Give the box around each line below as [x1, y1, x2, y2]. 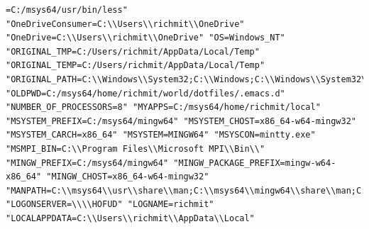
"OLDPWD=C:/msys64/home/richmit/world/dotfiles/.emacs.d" [6, 88, 285, 99]
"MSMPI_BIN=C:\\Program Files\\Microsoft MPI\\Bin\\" [6, 143, 265, 154]
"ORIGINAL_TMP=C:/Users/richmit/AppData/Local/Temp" [6, 46, 260, 57]
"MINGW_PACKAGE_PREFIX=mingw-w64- [173, 157, 336, 168]
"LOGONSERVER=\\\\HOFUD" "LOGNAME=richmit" [6, 199, 214, 210]
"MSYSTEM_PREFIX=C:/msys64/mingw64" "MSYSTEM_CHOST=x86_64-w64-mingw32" [6, 116, 356, 126]
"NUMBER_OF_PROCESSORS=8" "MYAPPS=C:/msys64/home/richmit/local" [6, 102, 321, 113]
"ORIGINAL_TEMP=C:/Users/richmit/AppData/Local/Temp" [6, 60, 265, 71]
